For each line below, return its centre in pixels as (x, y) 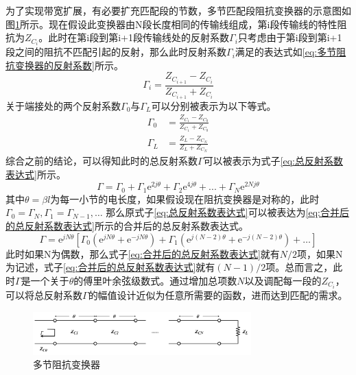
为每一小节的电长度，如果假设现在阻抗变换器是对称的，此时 (185, 198)
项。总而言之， (299, 267)
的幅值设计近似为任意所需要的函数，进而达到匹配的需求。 (218, 294)
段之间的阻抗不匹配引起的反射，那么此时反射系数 (116, 52)
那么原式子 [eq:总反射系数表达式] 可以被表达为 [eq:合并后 (228, 212)
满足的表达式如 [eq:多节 (286, 52)
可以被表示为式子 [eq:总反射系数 (273, 161)
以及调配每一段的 (283, 280)
